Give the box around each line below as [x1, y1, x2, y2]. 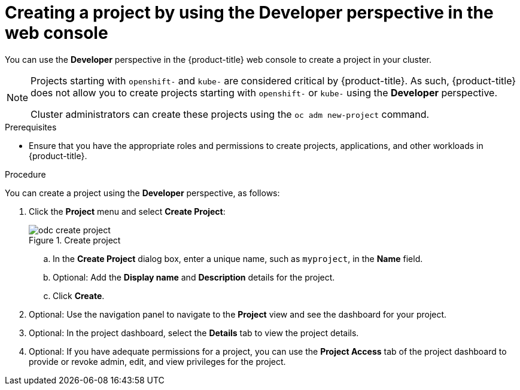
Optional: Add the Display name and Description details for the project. [53, 272, 335, 282]
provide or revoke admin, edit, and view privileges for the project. [29, 356, 286, 367]
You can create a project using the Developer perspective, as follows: [5, 187, 280, 198]
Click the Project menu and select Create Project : [29, 206, 226, 217]
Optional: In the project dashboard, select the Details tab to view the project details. [29, 327, 359, 338]
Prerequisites [5, 121, 57, 132]
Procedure [5, 169, 46, 179]
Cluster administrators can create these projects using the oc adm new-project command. [31, 108, 430, 120]
